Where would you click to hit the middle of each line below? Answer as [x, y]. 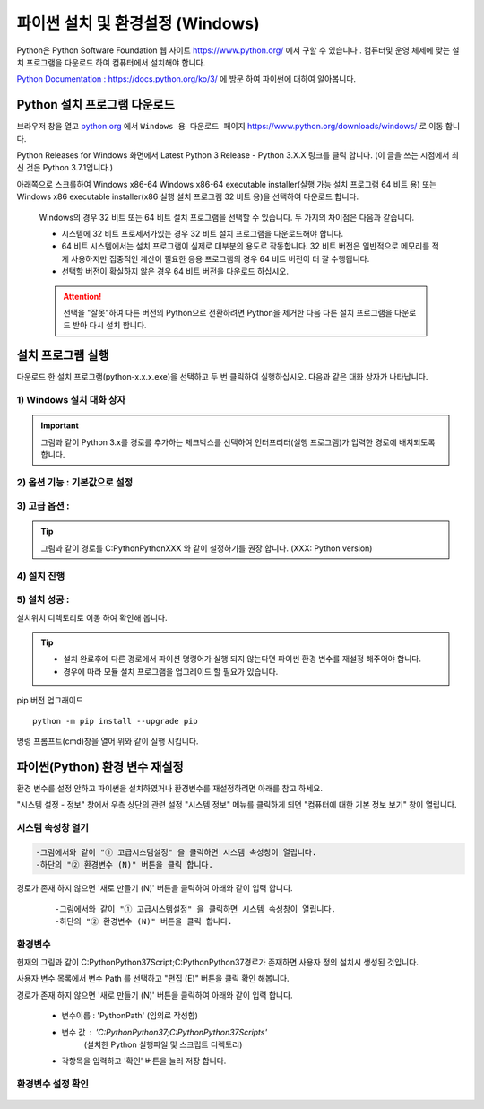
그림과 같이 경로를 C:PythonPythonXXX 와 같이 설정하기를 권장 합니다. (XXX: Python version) [207, 548]
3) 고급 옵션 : [43, 506]
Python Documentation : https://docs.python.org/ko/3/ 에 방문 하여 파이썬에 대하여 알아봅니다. [186, 79]
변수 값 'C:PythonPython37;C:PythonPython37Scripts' [164, 1032]
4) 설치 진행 [41, 576]
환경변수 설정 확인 [53, 1084]
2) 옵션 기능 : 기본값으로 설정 [75, 482]
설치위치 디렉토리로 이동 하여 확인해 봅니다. [92, 617]
